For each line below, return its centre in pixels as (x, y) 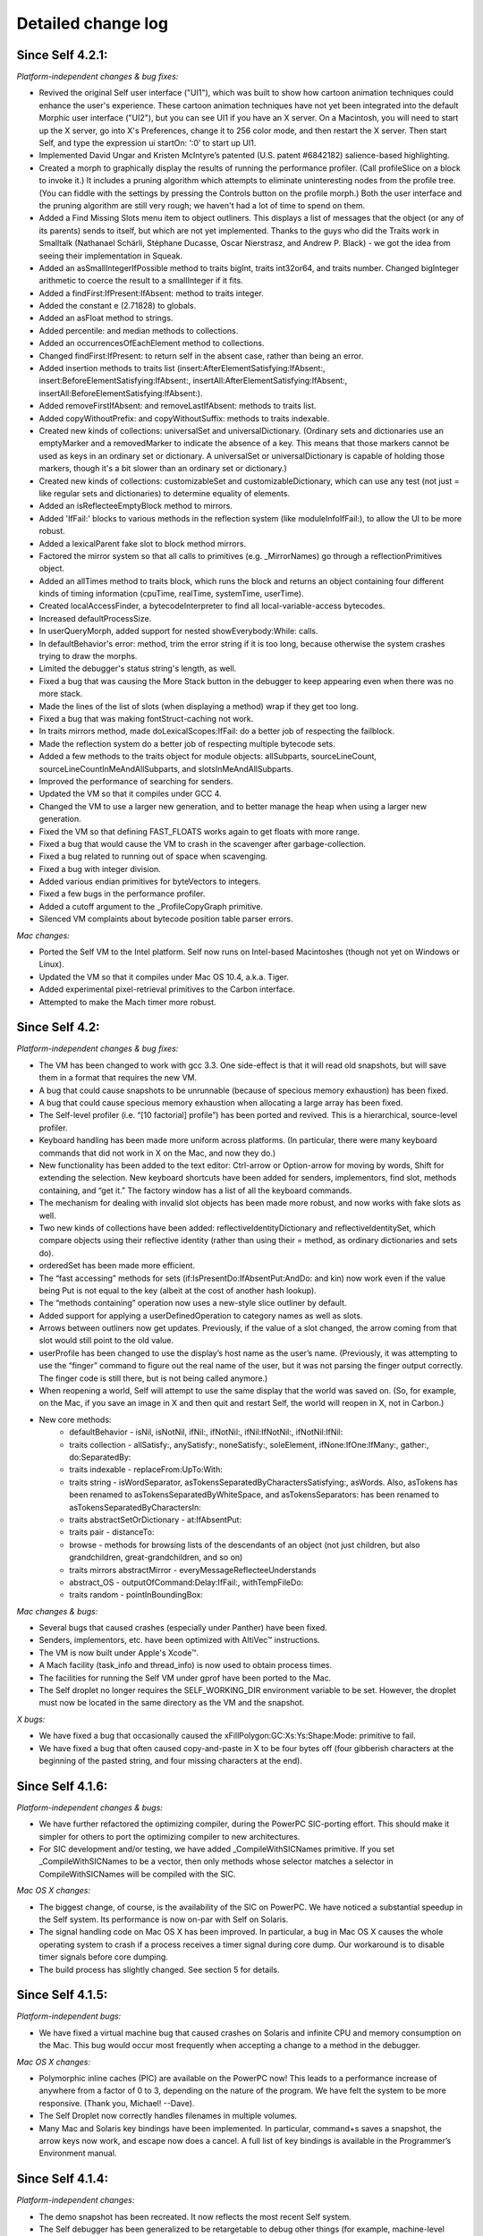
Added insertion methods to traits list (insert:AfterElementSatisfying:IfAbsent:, (182, 368)
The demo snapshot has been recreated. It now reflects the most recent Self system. (195, 2216)
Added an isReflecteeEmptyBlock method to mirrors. (136, 506)
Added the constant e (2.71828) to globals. (118, 306)
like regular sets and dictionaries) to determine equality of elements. (165, 493)
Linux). (51, 964)
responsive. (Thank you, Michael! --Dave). (117, 2103)
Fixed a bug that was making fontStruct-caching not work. (146, 718)
